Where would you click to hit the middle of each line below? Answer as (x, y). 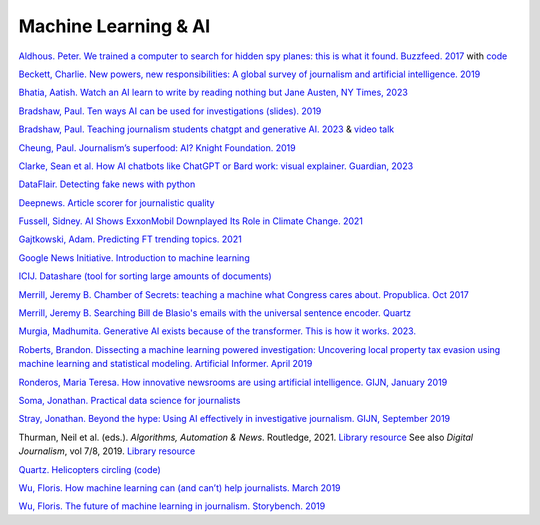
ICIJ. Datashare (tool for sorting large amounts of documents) (145, 276)
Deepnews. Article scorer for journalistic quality (116, 202)
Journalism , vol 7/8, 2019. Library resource (107, 451)
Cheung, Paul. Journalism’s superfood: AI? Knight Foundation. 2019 (157, 147)
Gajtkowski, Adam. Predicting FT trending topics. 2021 (130, 239)
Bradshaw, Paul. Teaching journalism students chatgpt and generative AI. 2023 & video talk (206, 129)
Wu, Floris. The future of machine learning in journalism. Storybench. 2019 (172, 506)
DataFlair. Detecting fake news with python (107, 184)
